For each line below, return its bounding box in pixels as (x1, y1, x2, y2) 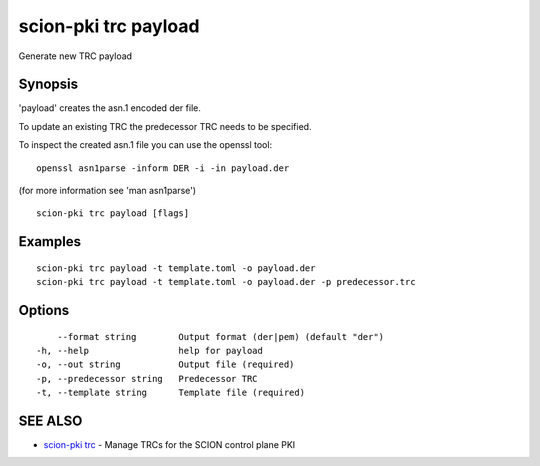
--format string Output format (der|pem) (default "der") (56, 331, 385, 342)
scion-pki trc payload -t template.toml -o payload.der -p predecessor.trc (36, 276, 416, 288)
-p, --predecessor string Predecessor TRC (36, 373, 259, 384)
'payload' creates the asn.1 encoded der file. (18, 102, 202, 114)
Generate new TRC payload (18, 50, 133, 62)
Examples (18, 233, 82, 250)
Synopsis (18, 76, 79, 93)
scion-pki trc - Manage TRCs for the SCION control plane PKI (43, 439, 296, 451)
